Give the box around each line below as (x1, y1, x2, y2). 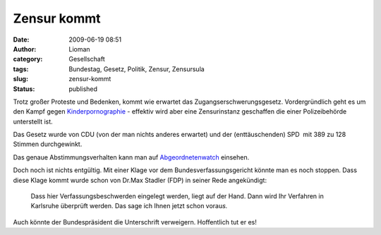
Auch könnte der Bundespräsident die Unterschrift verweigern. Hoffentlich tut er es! (13, 217, 258, 226)
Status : (13, 85, 35, 93)
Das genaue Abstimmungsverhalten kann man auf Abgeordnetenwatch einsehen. (13, 152, 250, 162)
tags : (13, 64, 29, 73)
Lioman (68, 44, 91, 53)
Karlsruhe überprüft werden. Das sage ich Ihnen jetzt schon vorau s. (30, 202, 228, 210)
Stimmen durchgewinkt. (13, 140, 83, 148)
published (68, 85, 98, 93)
